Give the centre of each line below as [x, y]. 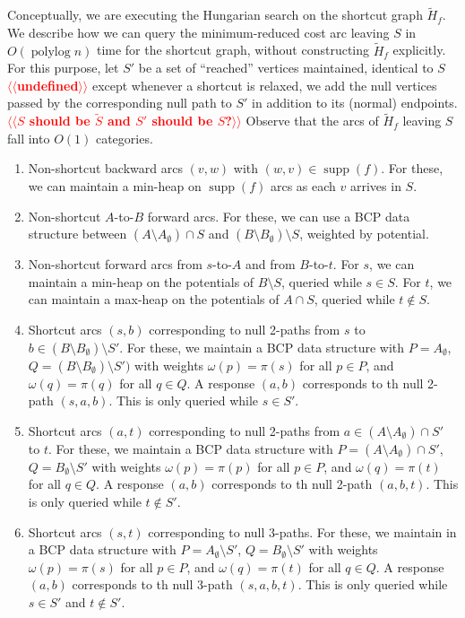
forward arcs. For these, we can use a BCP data [279, 216]
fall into [29, 138]
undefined [47, 85]
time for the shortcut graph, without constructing [233, 50]
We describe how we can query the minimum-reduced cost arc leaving [198, 32]
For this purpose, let [63, 68]
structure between [77, 234]
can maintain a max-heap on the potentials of [154, 299]
